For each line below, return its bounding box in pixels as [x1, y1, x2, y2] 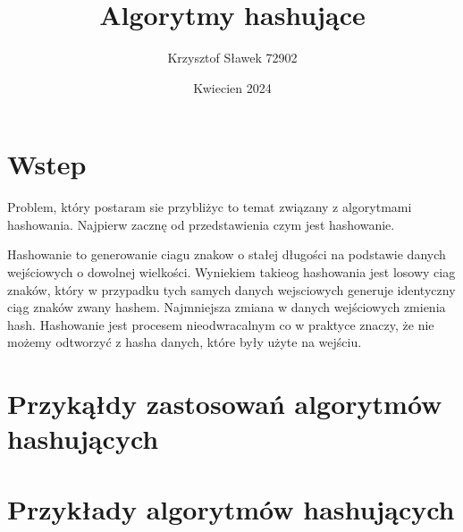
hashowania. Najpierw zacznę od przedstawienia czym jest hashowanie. [7, 215, 395, 233]
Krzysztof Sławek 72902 [167, 48, 298, 67]
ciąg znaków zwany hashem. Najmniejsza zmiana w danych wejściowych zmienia [7, 298, 446, 317]
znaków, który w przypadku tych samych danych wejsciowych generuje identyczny [7, 280, 456, 299]
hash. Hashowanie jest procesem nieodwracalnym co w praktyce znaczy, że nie [7, 315, 434, 334]
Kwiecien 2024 [193, 78, 272, 97]
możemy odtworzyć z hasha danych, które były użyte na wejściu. [7, 333, 362, 351]
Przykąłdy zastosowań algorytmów [7, 385, 442, 422]
